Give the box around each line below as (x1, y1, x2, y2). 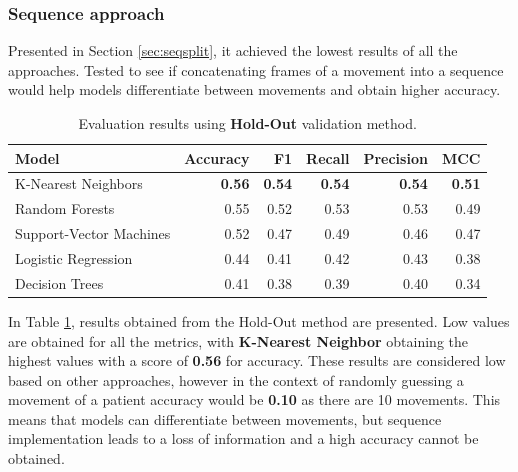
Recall (306, 147, 350, 168)
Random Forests (15, 198, 115, 219)
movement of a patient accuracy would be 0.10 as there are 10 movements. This (8, 389, 501, 410)
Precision (363, 147, 428, 168)
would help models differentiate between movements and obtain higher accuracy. (8, 79, 501, 100)
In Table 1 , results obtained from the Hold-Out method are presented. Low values (8, 310, 510, 331)
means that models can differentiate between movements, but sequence (8, 408, 442, 429)
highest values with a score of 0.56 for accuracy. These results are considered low (8, 350, 506, 371)
